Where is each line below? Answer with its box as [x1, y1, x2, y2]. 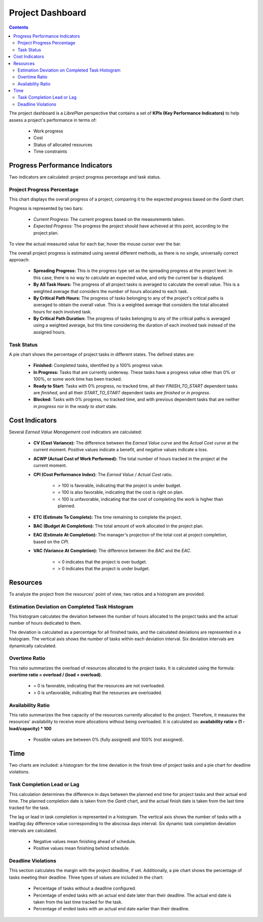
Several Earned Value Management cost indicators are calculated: [9, 429, 142, 435]
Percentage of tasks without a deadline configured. [33, 885, 136, 891]
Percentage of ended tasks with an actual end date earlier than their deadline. [33, 906, 190, 912]
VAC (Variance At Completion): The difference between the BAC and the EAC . [33, 548, 192, 553]
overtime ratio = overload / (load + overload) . [9, 672, 102, 678]
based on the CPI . [33, 538, 70, 545]
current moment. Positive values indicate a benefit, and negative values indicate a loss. [33, 447, 208, 453]
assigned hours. [33, 329, 66, 335]
